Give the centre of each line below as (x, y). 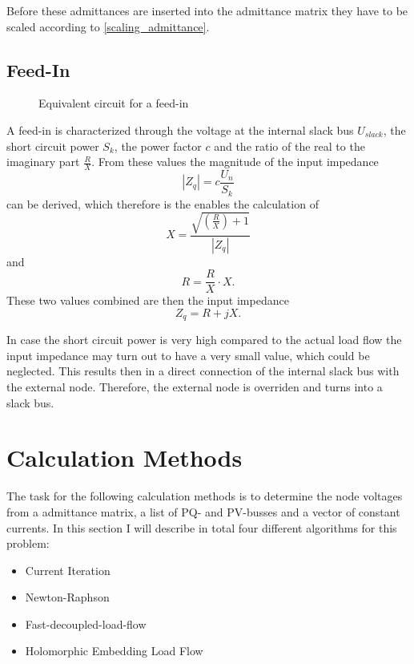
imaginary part (43, 162)
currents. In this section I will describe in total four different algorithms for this (202, 527)
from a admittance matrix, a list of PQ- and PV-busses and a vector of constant (203, 511)
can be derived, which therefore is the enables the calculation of (163, 203)
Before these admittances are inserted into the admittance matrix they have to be (207, 10)
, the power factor (158, 146)
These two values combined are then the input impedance (148, 300)
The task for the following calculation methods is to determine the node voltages (205, 496)
